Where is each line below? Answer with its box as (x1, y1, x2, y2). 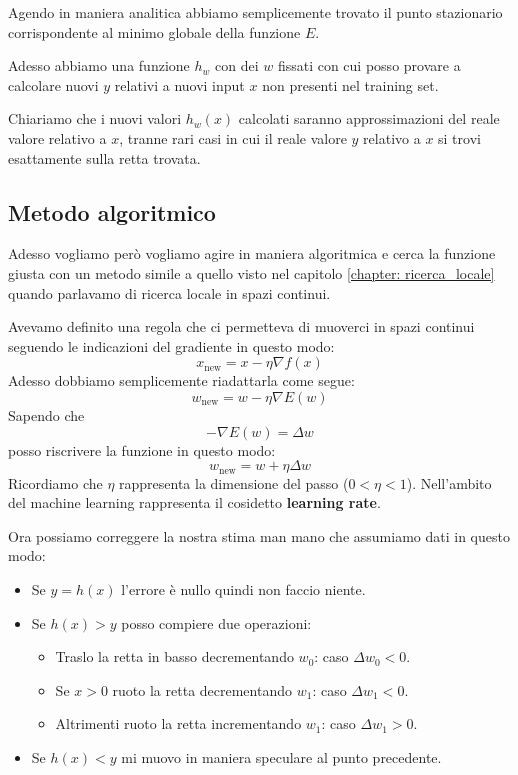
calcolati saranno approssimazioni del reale (238, 108, 500, 129)
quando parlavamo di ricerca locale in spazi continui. (8, 282, 331, 303)
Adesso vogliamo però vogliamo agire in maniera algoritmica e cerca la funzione (8, 243, 496, 264)
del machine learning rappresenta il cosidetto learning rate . (8, 492, 381, 513)
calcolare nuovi (8, 74, 99, 95)
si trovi (438, 127, 481, 148)
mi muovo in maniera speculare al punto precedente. (121, 746, 442, 767)
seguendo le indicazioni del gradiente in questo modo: (8, 335, 335, 356)
